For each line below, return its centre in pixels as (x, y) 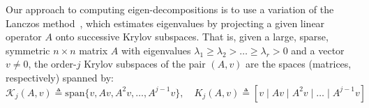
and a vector (318, 50)
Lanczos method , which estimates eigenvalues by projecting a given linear (165, 23)
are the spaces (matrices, (299, 64)
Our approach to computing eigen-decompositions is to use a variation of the (170, 9)
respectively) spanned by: (60, 77)
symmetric (28, 50)
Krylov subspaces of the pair (145, 64)
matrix (93, 50)
